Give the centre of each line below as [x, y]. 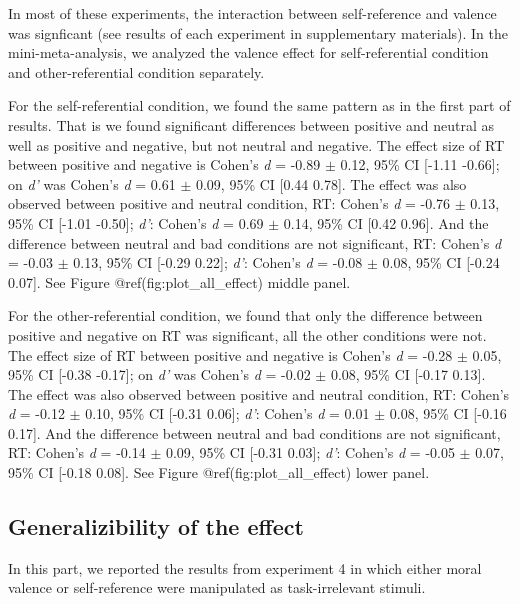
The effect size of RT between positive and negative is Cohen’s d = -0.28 [230, 354]
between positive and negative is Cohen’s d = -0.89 [164, 164]
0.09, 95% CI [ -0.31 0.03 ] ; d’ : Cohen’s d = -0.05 [310, 452]
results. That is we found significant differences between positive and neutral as [251, 124]
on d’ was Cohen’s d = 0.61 [92, 183]
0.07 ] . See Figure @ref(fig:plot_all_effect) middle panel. [179, 281]
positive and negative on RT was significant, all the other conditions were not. [247, 334]
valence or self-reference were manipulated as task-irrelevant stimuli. [217, 587]
